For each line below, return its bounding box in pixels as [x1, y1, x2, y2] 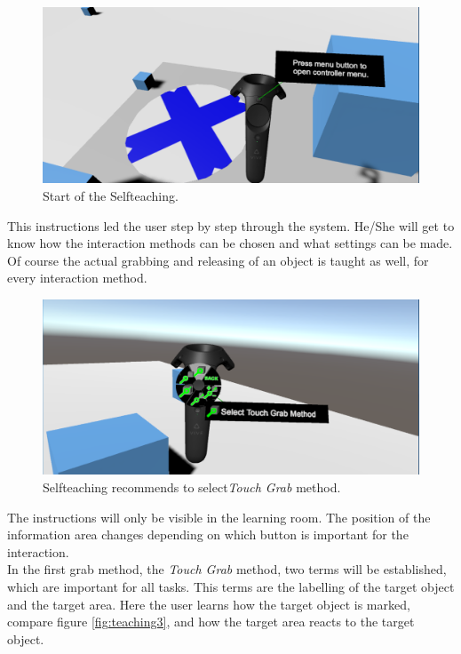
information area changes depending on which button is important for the [7, 525, 409, 544]
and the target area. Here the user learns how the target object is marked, [7, 594, 410, 613]
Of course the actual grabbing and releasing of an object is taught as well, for [7, 251, 429, 269]
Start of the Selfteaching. [43, 186, 179, 204]
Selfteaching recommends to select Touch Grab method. [43, 477, 341, 496]
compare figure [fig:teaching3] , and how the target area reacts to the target [7, 612, 415, 631]
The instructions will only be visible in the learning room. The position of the [7, 507, 431, 526]
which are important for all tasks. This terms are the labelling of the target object [7, 577, 455, 595]
